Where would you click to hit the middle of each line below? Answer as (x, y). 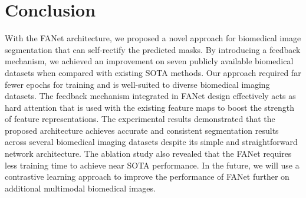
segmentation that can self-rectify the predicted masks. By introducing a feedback (153, 49)
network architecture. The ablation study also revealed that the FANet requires (148, 154)
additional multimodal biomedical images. (80, 188)
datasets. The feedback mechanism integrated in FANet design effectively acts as (150, 96)
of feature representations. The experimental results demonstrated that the (140, 119)
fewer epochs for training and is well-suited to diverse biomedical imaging (137, 84)
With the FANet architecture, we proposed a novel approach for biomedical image (153, 38)
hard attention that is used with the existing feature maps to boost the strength (149, 107)
